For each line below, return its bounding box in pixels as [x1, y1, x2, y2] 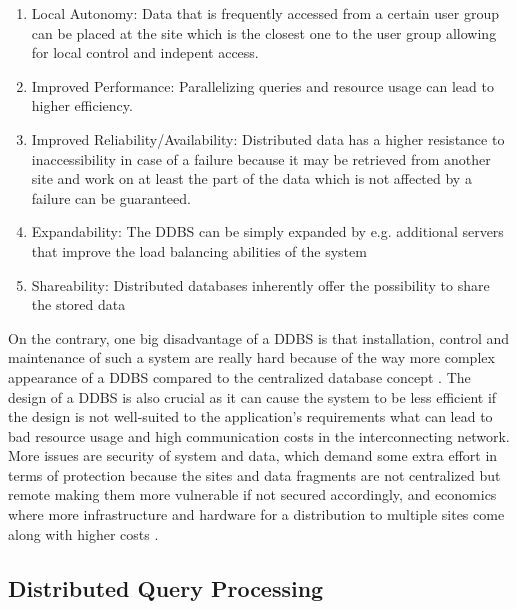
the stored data [31, 294, 126, 315]
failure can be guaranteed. [31, 187, 191, 208]
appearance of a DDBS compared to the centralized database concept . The [8, 366, 471, 387]
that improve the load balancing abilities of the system [31, 240, 367, 261]
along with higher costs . [8, 523, 159, 544]
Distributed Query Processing [8, 572, 324, 603]
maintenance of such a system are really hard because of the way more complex [8, 347, 495, 368]
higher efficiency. [31, 95, 133, 116]
